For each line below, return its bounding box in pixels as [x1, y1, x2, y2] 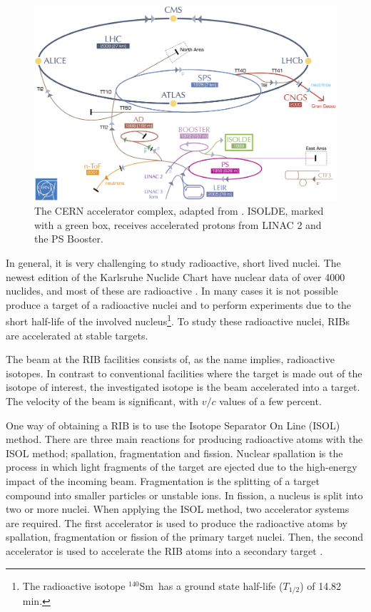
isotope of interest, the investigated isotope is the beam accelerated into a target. [6, 379, 360, 394]
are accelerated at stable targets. [6, 327, 148, 342]
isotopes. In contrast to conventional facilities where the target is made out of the [6, 365, 362, 380]
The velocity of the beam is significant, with [6, 394, 199, 409]
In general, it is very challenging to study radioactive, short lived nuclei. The [6, 255, 341, 270]
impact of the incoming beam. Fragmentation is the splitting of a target [6, 474, 320, 489]
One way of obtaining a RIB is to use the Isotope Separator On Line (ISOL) [6, 417, 340, 432]
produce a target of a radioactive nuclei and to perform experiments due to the [6, 297, 352, 312]
